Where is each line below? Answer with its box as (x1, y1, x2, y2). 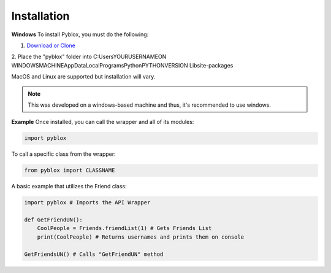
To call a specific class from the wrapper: (11, 150, 116, 158)
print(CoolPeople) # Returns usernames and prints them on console (37, 233, 245, 240)
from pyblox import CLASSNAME (24, 167, 115, 174)
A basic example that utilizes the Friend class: (11, 183, 127, 190)
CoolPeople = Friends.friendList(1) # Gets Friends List (37, 225, 212, 232)
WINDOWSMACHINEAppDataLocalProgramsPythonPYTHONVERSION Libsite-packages (11, 61, 234, 69)
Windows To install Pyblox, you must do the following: (11, 31, 149, 38)
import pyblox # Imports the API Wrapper (24, 199, 151, 206)
